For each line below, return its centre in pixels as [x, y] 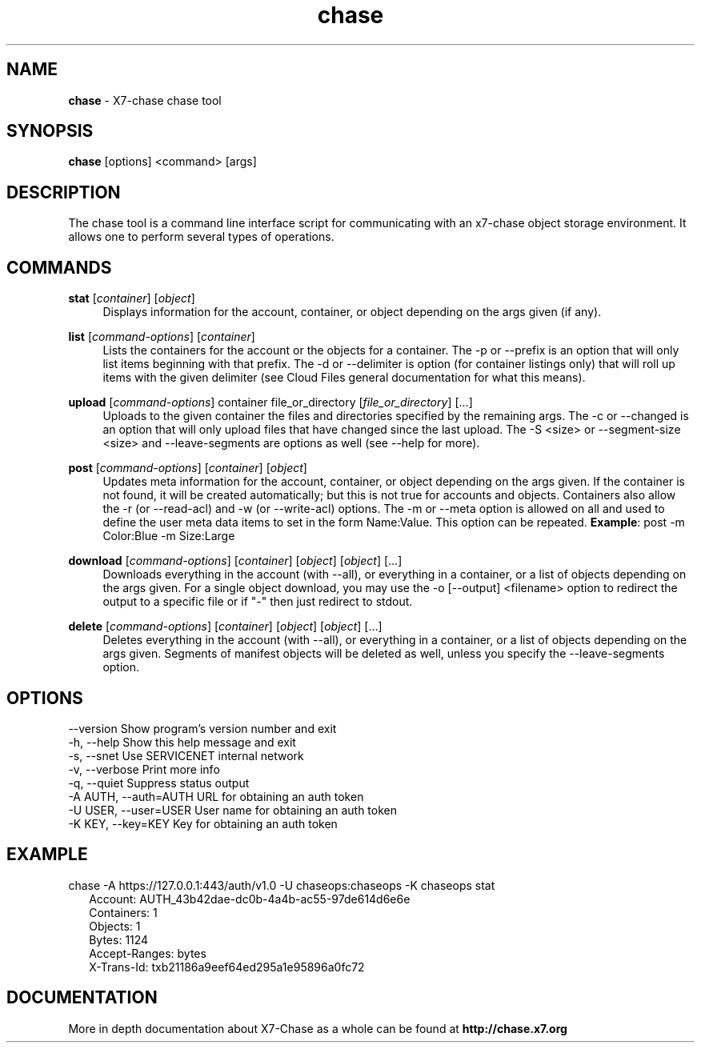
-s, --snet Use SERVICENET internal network [186, 755]
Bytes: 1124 [119, 939]
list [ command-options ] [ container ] [162, 337]
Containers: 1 [123, 912]
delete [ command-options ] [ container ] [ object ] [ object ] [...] [225, 627]
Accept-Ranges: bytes [148, 953]
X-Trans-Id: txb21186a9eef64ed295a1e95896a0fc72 [227, 967]
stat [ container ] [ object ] [132, 298]
